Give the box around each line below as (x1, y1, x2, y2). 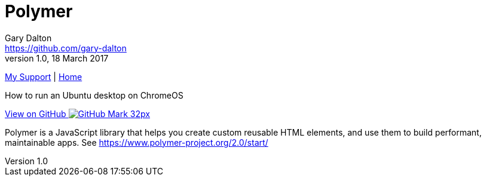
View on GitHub (5, 108, 66, 119)
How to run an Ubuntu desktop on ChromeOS (5, 90, 184, 100)
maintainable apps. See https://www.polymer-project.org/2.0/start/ (5, 137, 268, 148)
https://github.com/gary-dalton (5, 42, 127, 53)
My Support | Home (5, 71, 82, 82)
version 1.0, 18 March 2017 (5, 53, 109, 63)
